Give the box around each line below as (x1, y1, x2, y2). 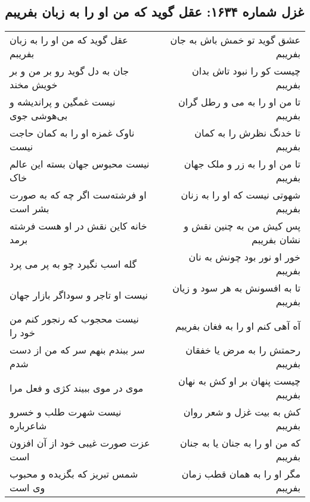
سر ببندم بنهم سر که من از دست (10, 343, 145, 357)
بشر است (10, 202, 49, 216)
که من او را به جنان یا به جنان (180, 436, 300, 450)
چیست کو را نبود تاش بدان (192, 64, 300, 78)
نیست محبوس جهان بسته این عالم (10, 157, 150, 171)
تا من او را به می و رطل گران (178, 95, 300, 109)
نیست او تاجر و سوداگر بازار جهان (10, 287, 148, 302)
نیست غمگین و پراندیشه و (10, 95, 116, 109)
